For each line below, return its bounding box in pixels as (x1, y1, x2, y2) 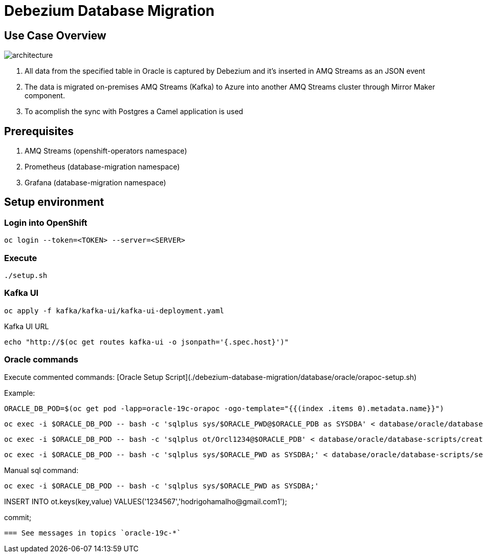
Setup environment (4, 196, 104, 209)
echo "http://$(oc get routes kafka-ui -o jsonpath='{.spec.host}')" (4, 337, 289, 346)
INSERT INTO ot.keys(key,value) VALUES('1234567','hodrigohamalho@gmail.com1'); (4, 497, 287, 506)
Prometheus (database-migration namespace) (25, 162, 180, 172)
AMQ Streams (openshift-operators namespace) (25, 146, 187, 156)
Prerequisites (4, 124, 74, 138)
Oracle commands (4, 354, 78, 365)
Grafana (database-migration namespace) (25, 178, 166, 187)
